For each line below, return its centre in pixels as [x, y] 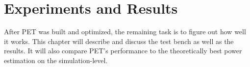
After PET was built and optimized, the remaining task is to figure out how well [125, 32]
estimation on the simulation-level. [56, 60]
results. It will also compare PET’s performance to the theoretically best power [123, 51]
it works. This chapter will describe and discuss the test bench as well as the [119, 41]
